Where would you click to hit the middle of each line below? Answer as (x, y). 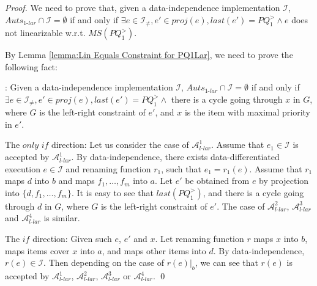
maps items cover (37, 250)
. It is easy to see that (112, 192)
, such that (181, 168)
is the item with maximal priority (247, 112)
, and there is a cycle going (253, 192)
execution (23, 168)
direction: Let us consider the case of (120, 145)
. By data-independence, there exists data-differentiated (175, 157)
